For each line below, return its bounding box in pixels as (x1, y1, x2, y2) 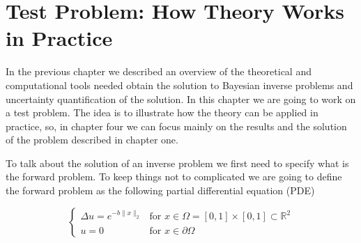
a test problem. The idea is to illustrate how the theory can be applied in (6, 105, 318, 120)
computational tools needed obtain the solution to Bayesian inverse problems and (6, 77, 353, 92)
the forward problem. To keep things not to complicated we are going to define (6, 169, 342, 184)
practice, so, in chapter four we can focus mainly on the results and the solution (6, 118, 347, 133)
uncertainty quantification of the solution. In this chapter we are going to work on (6, 91, 356, 106)
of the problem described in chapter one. (6, 132, 178, 147)
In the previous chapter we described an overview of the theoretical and (6, 64, 312, 79)
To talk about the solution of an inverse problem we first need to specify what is (6, 155, 349, 170)
